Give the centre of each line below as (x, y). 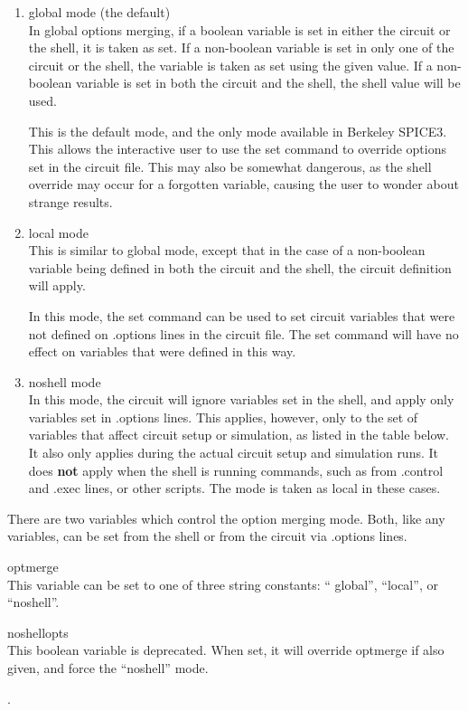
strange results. (70, 201)
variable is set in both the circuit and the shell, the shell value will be (268, 83)
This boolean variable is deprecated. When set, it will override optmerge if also (226, 650)
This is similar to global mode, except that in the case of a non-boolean (227, 250)
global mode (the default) (99, 12)
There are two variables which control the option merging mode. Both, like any (226, 518)
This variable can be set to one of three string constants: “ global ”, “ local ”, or (223, 584)
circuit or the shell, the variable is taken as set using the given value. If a (230, 65)
